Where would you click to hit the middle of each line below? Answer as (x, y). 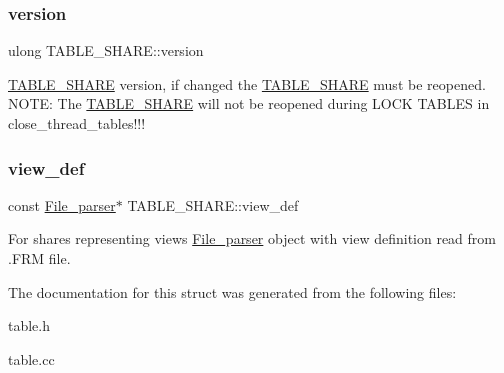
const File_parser (62, 204)
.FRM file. (39, 258)
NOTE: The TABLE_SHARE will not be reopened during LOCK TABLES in (249, 103)
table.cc (31, 358)
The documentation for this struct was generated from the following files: (232, 291)
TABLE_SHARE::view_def (213, 204)
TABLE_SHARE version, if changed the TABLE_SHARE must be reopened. (247, 83)
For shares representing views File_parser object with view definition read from (252, 238)
